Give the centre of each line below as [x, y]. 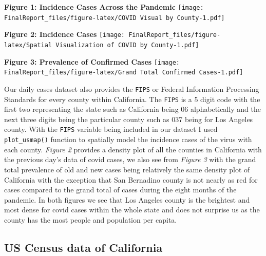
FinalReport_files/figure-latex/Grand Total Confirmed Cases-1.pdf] [124, 73]
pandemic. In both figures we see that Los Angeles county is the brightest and [127, 199]
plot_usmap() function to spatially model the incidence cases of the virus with [128, 139]
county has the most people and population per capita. [91, 219]
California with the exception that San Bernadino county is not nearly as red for [131, 179]
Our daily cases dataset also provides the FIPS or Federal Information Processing [132, 88]
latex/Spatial [28, 45]
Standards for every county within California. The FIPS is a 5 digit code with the [132, 99]
